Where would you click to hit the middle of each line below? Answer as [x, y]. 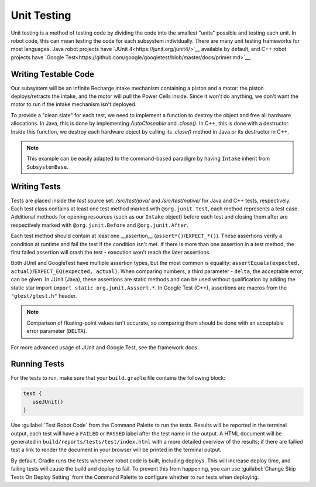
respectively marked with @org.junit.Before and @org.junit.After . [99, 225]
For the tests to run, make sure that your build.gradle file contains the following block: [118, 378]
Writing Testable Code [53, 74]
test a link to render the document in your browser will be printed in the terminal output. [116, 450]
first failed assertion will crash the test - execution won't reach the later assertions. [111, 252]
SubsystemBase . [47, 166]
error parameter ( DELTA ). [57, 331]
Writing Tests [36, 187]
